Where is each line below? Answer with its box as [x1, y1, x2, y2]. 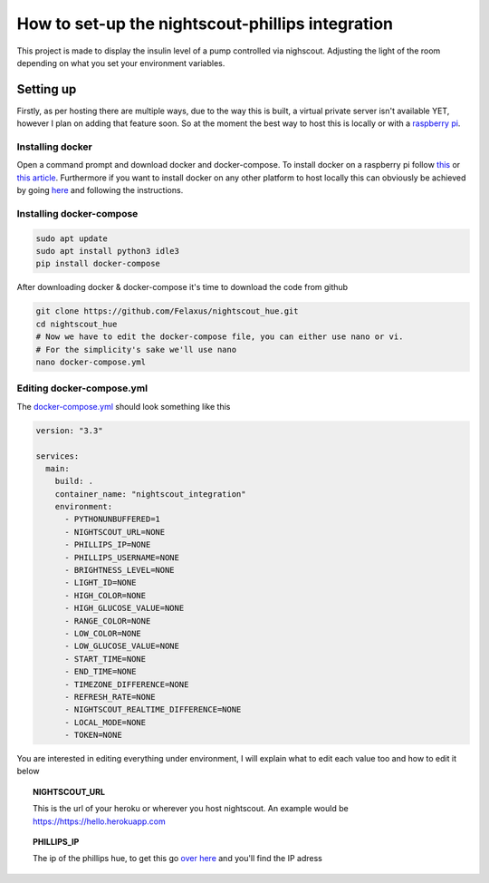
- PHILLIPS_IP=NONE [64, 539, 151, 550]
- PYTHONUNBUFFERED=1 [64, 514, 160, 525]
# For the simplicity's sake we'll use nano [35, 344, 237, 354]
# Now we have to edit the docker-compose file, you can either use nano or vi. [35, 332, 404, 342]
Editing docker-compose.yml [16, 382, 149, 394]
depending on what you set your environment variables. [16, 57, 225, 68]
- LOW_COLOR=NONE [64, 628, 142, 638]
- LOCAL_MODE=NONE [64, 717, 147, 727]
